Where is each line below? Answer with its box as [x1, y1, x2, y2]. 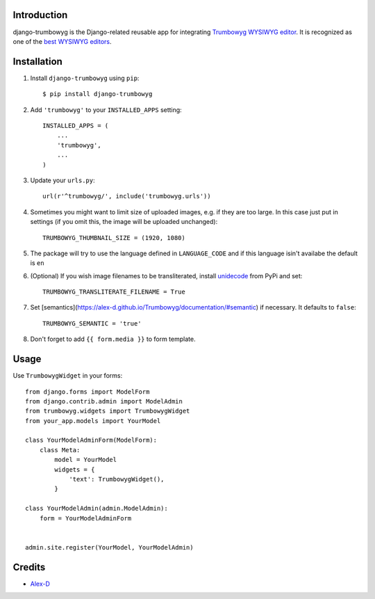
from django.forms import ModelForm [25, 388, 150, 396]
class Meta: [39, 446, 81, 454]
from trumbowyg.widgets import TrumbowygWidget [25, 407, 190, 415]
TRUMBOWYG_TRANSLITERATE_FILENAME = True [42, 288, 185, 296]
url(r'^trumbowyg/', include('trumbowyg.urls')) [42, 192, 211, 200]
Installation [12, 56, 62, 67]
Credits [12, 561, 46, 573]
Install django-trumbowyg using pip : [30, 74, 140, 82]
